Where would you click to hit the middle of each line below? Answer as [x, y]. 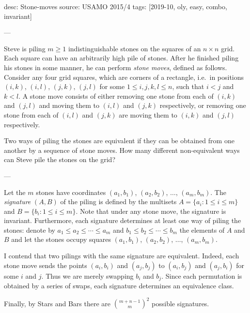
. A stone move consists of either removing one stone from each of [116, 96]
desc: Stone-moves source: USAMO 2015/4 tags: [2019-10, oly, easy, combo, [116, 6]
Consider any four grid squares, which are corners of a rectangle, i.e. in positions [124, 77]
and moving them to [69, 105]
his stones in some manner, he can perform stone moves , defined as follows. [116, 67]
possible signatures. [180, 303]
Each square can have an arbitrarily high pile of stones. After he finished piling [121, 58]
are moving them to [148, 114]
